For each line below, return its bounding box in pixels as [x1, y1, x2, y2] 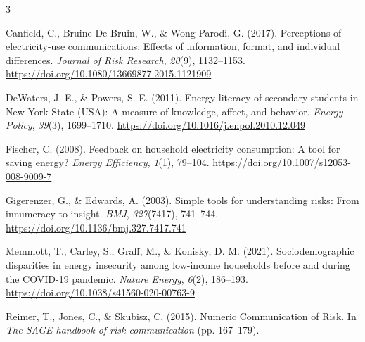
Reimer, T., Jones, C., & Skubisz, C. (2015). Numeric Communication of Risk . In [6, 308, 357, 323]
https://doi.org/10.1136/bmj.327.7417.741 [6, 220, 186, 234]
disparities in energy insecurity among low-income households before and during [6, 257, 350, 272]
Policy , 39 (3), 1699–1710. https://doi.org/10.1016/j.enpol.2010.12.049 [6, 118, 305, 132]
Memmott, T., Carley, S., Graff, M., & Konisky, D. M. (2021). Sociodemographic [6, 243, 354, 258]
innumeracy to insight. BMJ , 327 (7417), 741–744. [6, 206, 219, 221]
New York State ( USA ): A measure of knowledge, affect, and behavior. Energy [6, 103, 343, 118]
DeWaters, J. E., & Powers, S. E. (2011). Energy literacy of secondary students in [6, 89, 359, 104]
